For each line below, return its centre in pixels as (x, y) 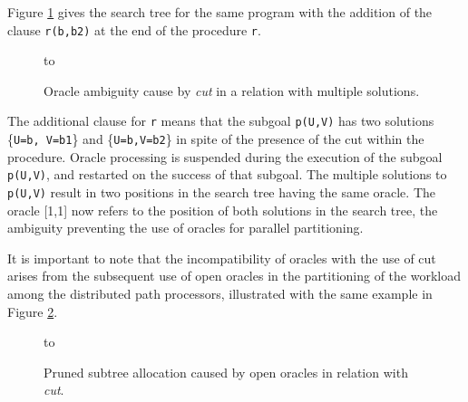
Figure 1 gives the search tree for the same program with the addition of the (220, 12)
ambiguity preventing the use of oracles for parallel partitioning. (185, 228)
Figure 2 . (33, 311)
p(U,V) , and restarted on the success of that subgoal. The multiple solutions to (227, 174)
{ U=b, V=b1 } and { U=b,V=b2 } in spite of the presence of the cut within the (216, 139)
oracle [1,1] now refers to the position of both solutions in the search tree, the (223, 210)
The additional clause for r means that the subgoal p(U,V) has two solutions (221, 121)
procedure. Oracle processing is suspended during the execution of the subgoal (225, 156)
